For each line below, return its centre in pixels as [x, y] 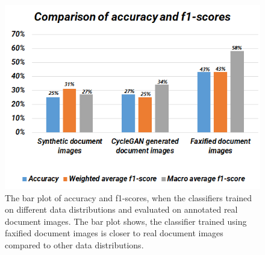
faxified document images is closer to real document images [114, 233]
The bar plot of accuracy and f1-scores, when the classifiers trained [129, 197]
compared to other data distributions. [74, 245]
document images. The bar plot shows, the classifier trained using [126, 221]
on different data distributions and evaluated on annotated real [121, 209]
